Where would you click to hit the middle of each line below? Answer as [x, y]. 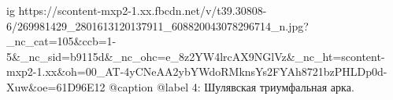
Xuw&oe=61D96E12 [56, 86]
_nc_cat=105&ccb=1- [61, 41]
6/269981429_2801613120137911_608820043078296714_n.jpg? [158, 25]
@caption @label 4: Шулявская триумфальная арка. [232, 86]
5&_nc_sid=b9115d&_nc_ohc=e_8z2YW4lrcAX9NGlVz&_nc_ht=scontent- [196, 56]
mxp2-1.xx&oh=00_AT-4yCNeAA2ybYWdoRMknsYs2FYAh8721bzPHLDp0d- [197, 71]
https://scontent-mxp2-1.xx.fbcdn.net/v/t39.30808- [143, 10]
